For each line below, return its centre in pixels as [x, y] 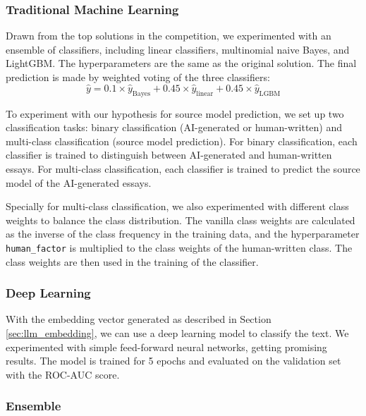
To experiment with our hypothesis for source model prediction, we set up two [175, 113]
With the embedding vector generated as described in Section [139, 319]
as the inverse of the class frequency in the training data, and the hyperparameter [183, 234]
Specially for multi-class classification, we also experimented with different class [177, 206]
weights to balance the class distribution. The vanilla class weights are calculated [181, 220]
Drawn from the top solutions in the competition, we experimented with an [169, 36]
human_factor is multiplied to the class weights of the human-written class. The [179, 247]
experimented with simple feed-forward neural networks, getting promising [166, 347]
